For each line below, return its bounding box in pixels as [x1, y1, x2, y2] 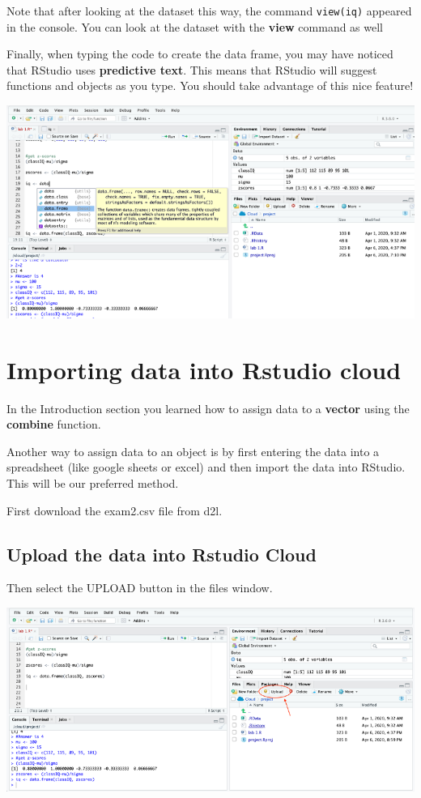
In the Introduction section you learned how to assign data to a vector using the [6, 399, 410, 416]
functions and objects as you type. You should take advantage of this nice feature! [6, 77, 414, 94]
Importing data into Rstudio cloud [6, 352, 402, 386]
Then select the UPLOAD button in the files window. [6, 579, 273, 596]
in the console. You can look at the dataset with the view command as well [6, 18, 384, 35]
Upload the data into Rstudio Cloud [6, 541, 317, 566]
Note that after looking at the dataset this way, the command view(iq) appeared [6, 2, 412, 19]
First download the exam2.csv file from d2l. [6, 501, 223, 518]
